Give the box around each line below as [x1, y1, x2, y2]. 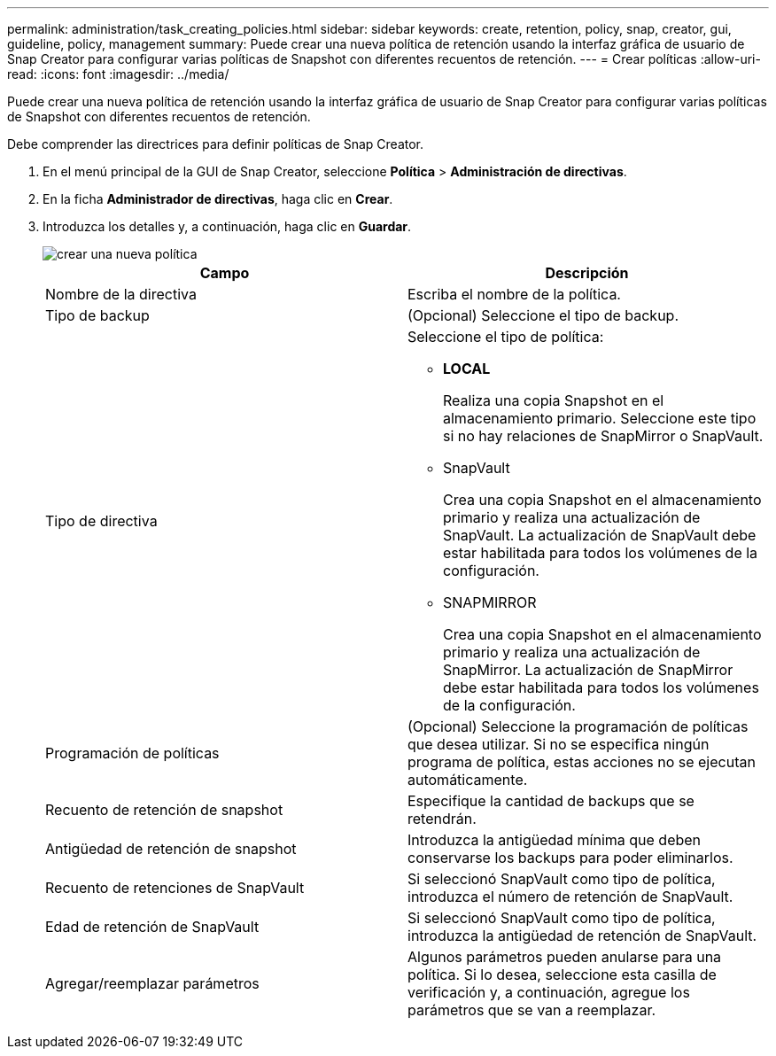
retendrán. [407, 810, 477, 827]
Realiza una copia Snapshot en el [443, 392, 664, 409]
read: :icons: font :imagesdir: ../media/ [7, 66, 229, 82]
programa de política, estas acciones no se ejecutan [407, 753, 756, 771]
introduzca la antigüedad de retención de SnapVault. [407, 927, 757, 944]
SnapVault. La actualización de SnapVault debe [443, 526, 757, 544]
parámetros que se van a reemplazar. [407, 1001, 656, 1019]
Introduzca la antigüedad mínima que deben [407, 831, 702, 849]
